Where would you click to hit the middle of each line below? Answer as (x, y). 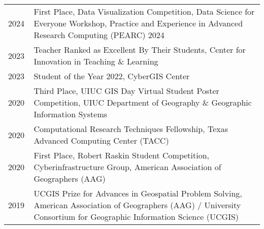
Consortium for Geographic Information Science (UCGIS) (136, 217)
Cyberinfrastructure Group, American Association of (127, 167)
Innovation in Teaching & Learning (96, 61)
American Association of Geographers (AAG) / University (137, 205)
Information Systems (71, 114)
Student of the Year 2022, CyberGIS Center (112, 76)
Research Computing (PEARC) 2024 (99, 35)
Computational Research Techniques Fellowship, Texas (131, 129)
